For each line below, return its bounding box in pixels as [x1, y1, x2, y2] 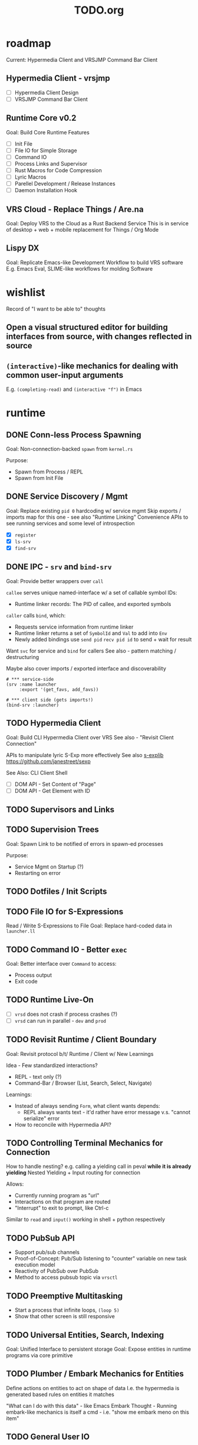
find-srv [14, 545, 37, 551]
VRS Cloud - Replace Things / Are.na [6, 204, 144, 214]
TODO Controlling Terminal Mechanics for [6, 1138, 163, 1148]
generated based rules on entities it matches [6, 1391, 115, 1398]
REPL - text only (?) [14, 1073, 62, 1080]
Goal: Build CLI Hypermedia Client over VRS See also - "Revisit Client [6, 733, 174, 740]
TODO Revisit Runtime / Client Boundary [6, 1035, 157, 1045]
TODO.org [74, 4, 124, 17]
